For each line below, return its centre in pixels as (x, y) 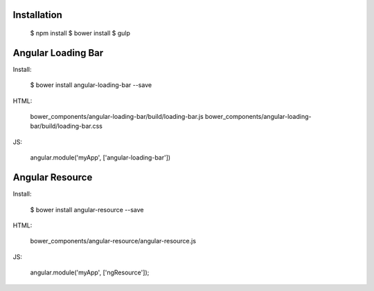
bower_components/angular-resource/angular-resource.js (113, 241)
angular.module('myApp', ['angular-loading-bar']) (100, 158)
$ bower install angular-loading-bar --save (91, 85)
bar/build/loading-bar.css (66, 126)
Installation (37, 15)
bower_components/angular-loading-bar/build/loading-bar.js (117, 117)
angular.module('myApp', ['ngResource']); (90, 272)
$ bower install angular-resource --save (87, 209)
